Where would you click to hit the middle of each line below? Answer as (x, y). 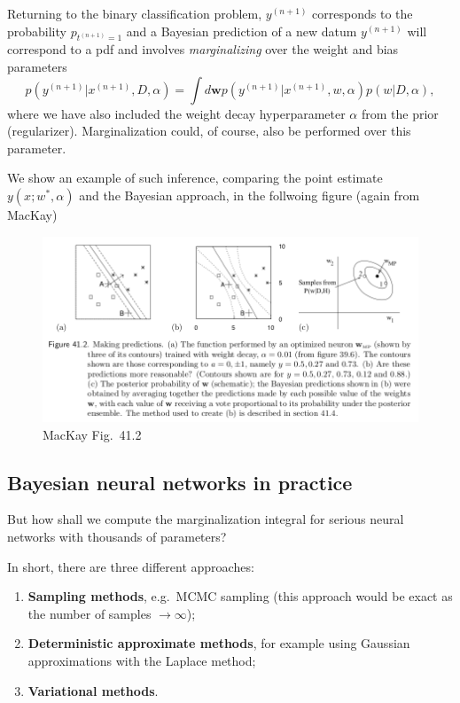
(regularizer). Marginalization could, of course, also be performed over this (209, 131)
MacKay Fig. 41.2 (92, 434)
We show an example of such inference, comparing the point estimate (195, 178)
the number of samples (90, 613)
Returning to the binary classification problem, (135, 13)
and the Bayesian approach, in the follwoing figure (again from (249, 195)
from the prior (400, 113)
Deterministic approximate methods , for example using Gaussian (219, 643)
